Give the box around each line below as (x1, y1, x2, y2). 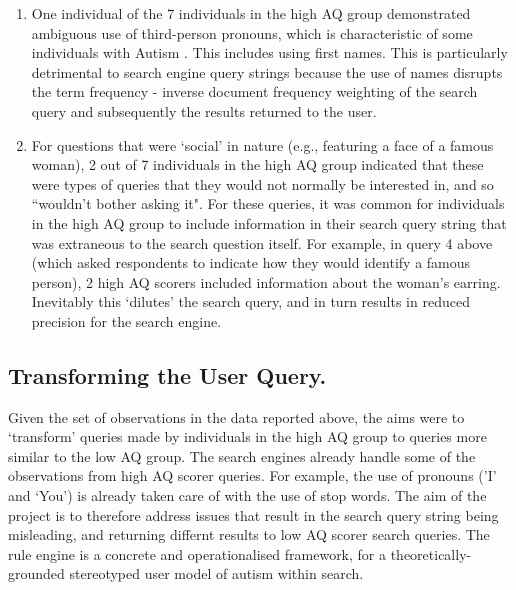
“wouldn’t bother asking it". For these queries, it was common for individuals (31, 193, 505, 214)
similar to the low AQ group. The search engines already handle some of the (8, 445, 476, 466)
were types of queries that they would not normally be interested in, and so (31, 173, 494, 194)
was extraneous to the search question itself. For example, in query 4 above (31, 232, 493, 253)
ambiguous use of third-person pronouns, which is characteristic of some (31, 22, 473, 43)
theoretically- (390, 543, 472, 564)
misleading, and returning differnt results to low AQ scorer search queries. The (8, 524, 490, 545)
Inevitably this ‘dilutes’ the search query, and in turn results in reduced (31, 291, 470, 312)
